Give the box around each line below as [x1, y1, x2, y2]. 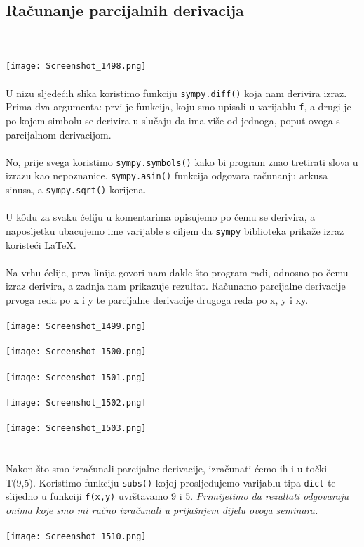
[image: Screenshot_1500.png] [6, 347, 147, 357]
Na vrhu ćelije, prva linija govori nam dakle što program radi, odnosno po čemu [6, 264, 349, 279]
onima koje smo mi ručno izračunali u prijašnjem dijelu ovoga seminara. [6, 502, 318, 517]
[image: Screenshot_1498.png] [6, 61, 147, 72]
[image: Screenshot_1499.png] [6, 321, 147, 332]
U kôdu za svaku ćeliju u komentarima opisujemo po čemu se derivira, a [6, 210, 316, 224]
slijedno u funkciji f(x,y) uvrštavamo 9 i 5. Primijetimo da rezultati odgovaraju [6, 489, 349, 503]
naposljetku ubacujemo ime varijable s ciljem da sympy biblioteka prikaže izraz [6, 223, 344, 238]
